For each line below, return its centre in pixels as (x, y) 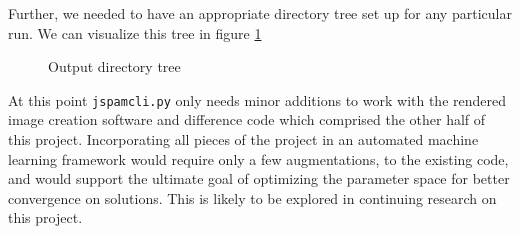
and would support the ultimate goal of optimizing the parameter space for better (259, 178)
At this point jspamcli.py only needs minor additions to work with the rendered (257, 99)
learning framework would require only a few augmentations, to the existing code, (258, 158)
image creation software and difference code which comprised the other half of (247, 119)
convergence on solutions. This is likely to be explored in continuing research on (252, 197)
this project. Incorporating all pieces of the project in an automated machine (243, 139)
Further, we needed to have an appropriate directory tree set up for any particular (260, 13)
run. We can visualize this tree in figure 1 (135, 32)
